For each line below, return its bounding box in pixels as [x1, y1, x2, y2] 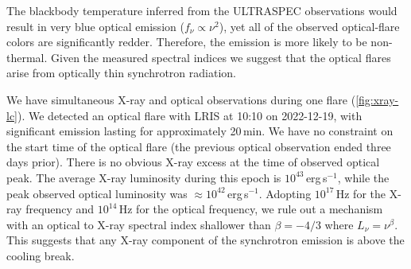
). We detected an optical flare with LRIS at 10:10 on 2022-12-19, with [17, 107, 363, 123]
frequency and [25, 201, 95, 217]
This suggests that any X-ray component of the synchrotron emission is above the [6, 232, 405, 248]
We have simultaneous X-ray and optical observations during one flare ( [6, 91, 356, 107]
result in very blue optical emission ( [6, 18, 184, 34]
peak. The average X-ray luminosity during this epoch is [6, 169, 281, 185]
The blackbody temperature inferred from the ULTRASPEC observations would [6, 2, 397, 18]
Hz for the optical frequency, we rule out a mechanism [118, 201, 383, 217]
